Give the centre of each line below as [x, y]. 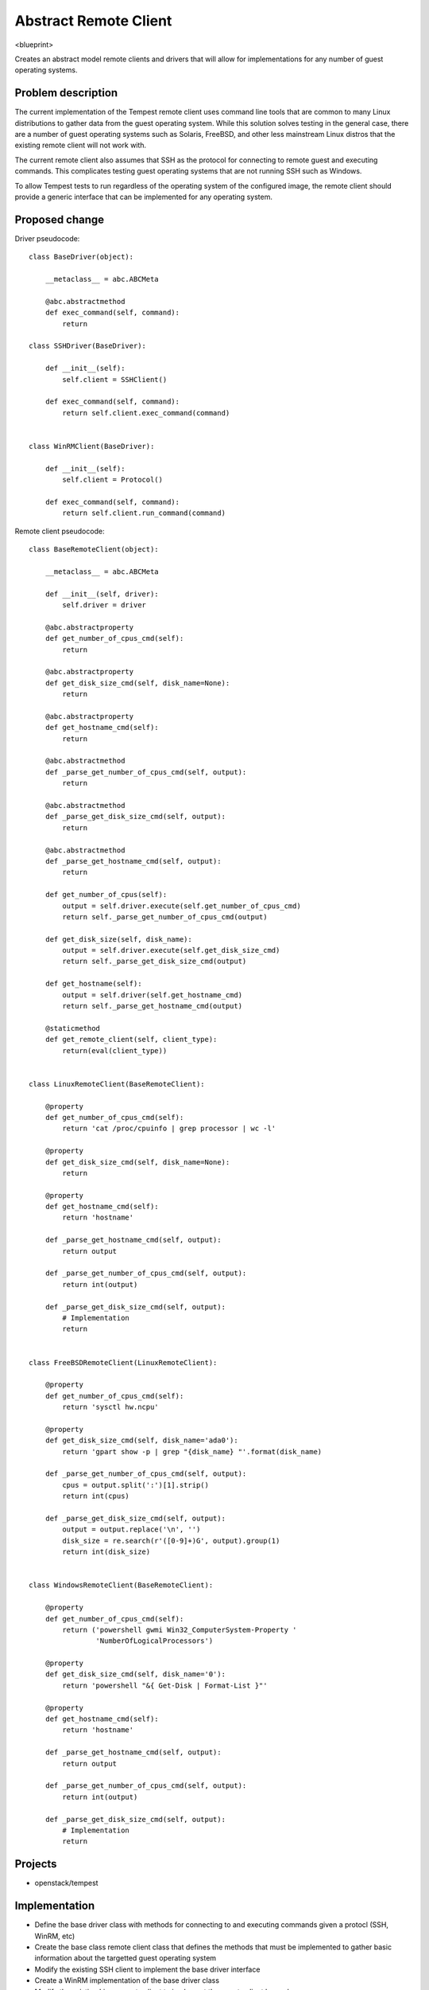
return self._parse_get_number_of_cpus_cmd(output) [165, 917]
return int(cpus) [96, 1496]
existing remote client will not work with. [81, 145]
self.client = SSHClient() [115, 379]
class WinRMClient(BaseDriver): [92, 446]
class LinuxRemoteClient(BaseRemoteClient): [117, 1084]
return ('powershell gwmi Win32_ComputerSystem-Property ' [180, 1629]
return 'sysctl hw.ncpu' [110, 1407]
